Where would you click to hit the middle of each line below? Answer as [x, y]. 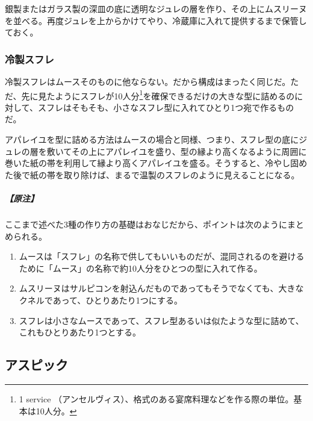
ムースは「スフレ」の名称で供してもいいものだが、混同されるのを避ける [162, 256]
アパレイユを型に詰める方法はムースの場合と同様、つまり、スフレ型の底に [152, 139]
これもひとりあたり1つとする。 [80, 332]
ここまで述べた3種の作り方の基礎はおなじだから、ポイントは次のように [146, 224]
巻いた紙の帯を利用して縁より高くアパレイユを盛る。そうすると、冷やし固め [156, 163]
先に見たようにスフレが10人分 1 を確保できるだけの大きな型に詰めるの [158, 95]
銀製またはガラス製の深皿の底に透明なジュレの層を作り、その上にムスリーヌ [156, 8]
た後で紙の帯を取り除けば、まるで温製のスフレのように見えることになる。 [152, 174]
